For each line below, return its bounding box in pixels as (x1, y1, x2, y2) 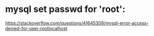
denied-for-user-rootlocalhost (5, 25, 68, 31)
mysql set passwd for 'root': (5, 3, 126, 15)
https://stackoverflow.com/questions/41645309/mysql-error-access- (5, 20, 149, 26)
